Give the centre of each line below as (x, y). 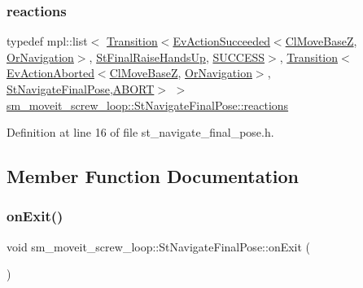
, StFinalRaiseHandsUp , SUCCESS (177, 57)
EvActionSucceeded (221, 41)
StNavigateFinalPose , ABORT (81, 89)
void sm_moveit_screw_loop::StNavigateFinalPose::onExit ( (159, 246)
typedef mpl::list (47, 41)
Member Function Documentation (153, 176)
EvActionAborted (50, 73)
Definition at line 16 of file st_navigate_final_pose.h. (140, 132)
